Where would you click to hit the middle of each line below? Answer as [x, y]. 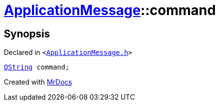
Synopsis [27, 34]
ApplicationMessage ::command [110, 10]
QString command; [37, 67]
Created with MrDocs [38, 82]
